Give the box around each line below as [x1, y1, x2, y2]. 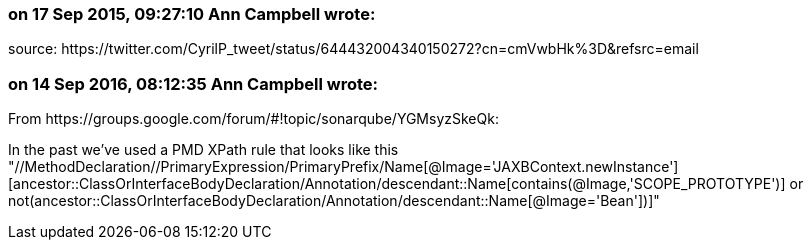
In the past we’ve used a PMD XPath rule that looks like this [8, 141, 399, 159]
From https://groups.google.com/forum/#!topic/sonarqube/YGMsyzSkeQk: [8, 110, 499, 128]
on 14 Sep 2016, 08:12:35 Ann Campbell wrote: [8, 73, 379, 94]
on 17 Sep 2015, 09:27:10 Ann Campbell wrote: [8, 4, 376, 24]
